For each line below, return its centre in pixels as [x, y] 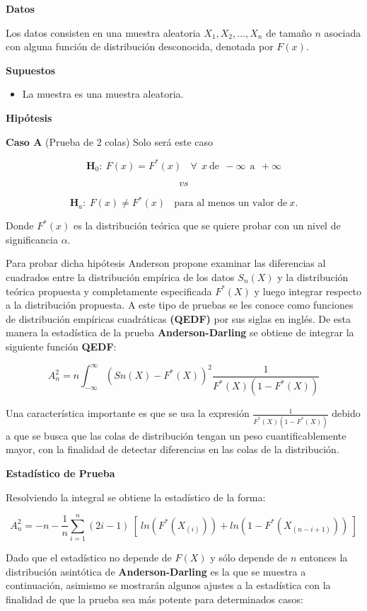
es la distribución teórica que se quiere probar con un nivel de [207, 225]
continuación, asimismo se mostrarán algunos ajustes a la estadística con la [168, 585]
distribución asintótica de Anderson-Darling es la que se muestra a [156, 571]
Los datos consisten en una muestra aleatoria [103, 32]
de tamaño [289, 32]
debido [346, 413]
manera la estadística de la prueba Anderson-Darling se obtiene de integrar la [180, 332]
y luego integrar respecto [308, 291]
